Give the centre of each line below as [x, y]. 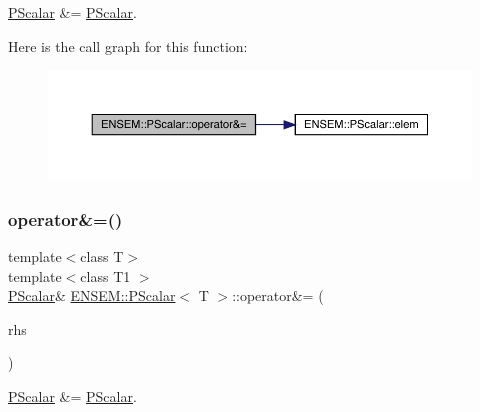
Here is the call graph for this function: [128, 45]
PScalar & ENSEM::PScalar [92, 295]
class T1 [105, 275]
